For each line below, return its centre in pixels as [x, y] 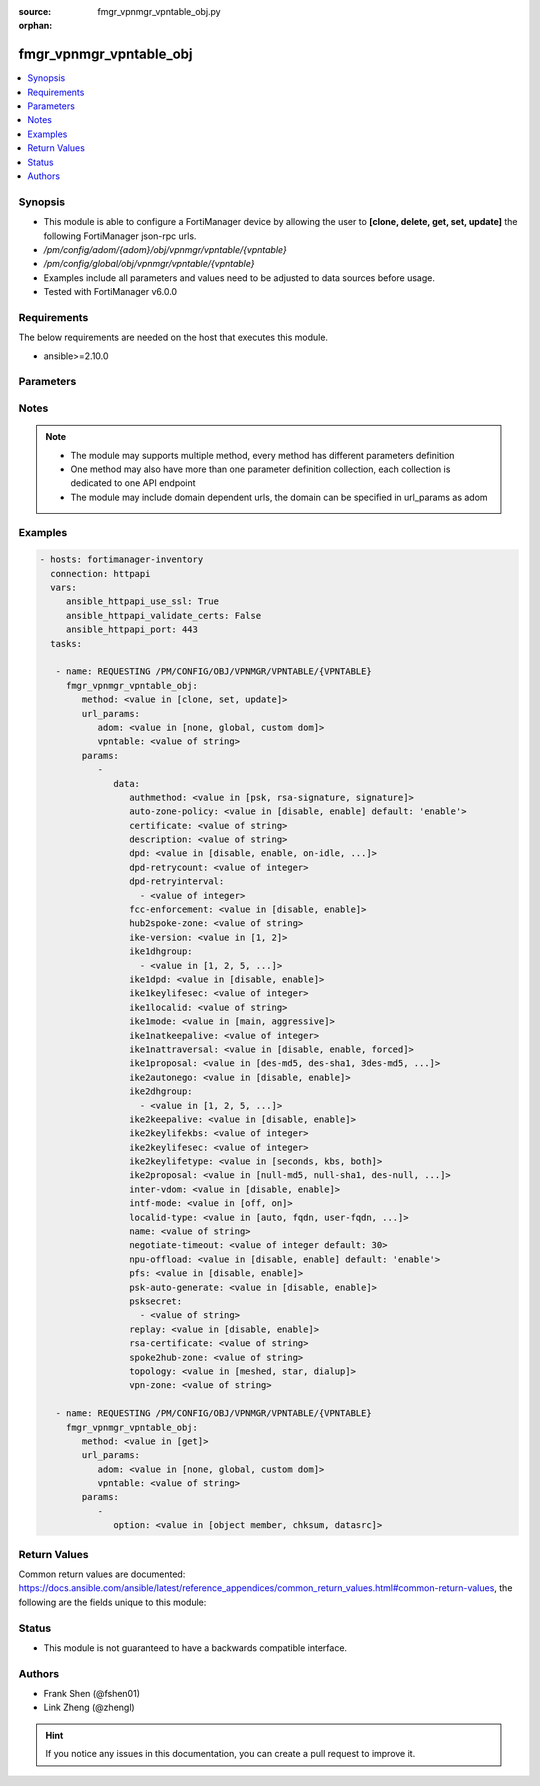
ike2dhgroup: [161, 1091]
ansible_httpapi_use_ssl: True [142, 601]
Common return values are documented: [102, 1574]
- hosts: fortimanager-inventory [121, 559]
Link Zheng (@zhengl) [89, 1707]
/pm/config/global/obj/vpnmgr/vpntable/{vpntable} [149, 264]
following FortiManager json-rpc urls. [120, 236]
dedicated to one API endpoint [133, 483]
